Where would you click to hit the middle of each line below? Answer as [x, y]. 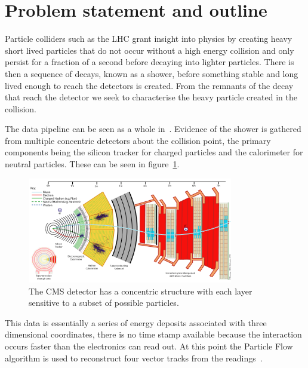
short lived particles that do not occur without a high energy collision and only [150, 50]
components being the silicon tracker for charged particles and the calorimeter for [154, 152]
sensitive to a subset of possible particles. [104, 303]
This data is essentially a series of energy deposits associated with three [136, 322]
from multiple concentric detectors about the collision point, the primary [138, 140]
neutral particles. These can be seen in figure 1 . [92, 164]
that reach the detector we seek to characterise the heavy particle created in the [151, 97]
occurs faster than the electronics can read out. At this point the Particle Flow [149, 346]
